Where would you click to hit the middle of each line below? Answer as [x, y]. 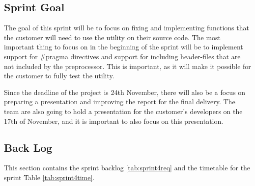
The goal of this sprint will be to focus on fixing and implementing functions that [127, 28]
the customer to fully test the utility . [59, 76]
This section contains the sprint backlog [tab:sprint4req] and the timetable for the [127, 168]
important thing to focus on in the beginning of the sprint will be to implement [124, 47]
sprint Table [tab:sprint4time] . [49, 177]
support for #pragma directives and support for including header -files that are [122, 56]
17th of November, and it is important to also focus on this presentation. [114, 121]
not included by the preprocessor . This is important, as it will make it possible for [127, 66]
